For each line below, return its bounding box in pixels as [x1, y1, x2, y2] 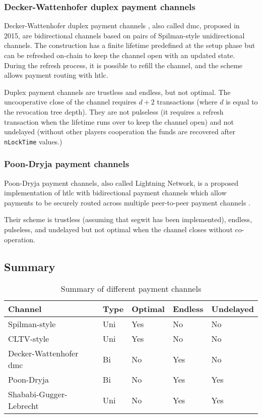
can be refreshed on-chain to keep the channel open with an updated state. [4, 50, 235, 60]
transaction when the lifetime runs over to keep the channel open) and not [4, 116, 234, 127]
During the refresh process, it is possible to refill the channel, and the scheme [4, 60, 243, 70]
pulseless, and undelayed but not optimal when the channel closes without [4, 224, 233, 234]
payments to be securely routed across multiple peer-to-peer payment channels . [4, 197, 250, 207]
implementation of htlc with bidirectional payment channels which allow [4, 187, 227, 198]
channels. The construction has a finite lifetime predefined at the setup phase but [4, 40, 255, 50]
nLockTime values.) [4, 136, 62, 146]
